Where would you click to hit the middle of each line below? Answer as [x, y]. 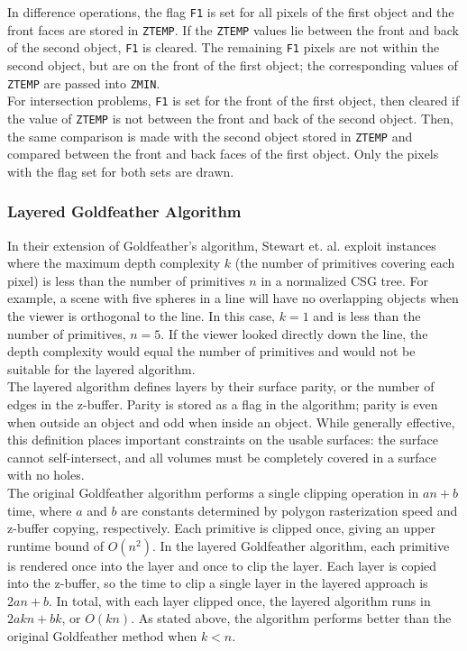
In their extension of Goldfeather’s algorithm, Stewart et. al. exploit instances [222, 245]
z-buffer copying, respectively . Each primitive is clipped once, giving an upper [221, 528]
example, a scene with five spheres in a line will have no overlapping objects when [233, 298]
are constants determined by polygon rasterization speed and [289, 510]
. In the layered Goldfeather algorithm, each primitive [301, 545]
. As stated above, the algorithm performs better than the [291, 618]
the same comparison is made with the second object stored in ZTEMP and [210, 136]
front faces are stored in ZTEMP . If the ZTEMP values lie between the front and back [233, 29]
